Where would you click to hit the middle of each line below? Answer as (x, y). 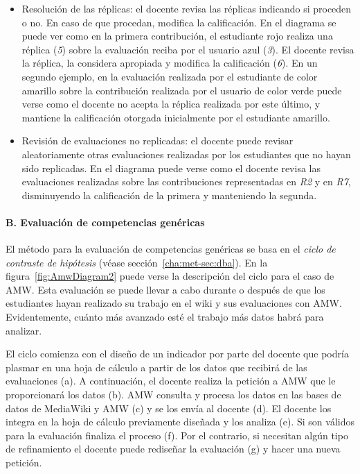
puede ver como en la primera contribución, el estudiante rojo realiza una (177, 36)
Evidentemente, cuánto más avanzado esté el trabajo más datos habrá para (165, 317)
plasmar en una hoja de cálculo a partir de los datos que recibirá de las (156, 367)
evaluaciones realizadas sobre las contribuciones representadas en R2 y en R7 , (186, 181)
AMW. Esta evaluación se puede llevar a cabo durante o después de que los (165, 289)
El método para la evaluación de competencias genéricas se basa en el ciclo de (171, 249)
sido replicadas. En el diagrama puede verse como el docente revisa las (171, 168)
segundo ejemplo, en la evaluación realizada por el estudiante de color (170, 76)
